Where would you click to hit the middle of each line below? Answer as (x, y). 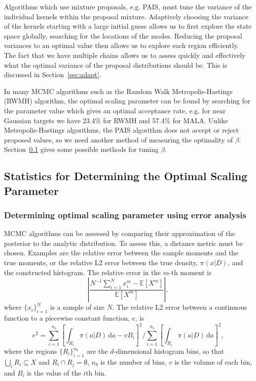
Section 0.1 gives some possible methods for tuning (81, 149)
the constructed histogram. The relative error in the (82, 272)
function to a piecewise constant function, (67, 318)
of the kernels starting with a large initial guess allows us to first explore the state (128, 26)
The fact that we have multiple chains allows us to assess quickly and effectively (125, 55)
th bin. (96, 372)
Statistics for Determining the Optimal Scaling (126, 176)
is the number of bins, (133, 361)
